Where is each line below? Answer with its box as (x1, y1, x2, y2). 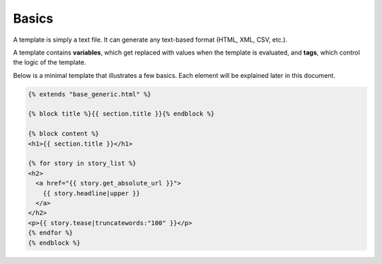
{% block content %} (28, 130, 99, 138)
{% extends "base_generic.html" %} (28, 90, 151, 98)
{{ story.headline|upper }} (42, 189, 141, 197)
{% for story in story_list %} (28, 159, 137, 168)
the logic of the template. (13, 58, 86, 67)
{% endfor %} (28, 229, 74, 237)
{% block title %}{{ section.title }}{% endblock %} (28, 110, 215, 118)
